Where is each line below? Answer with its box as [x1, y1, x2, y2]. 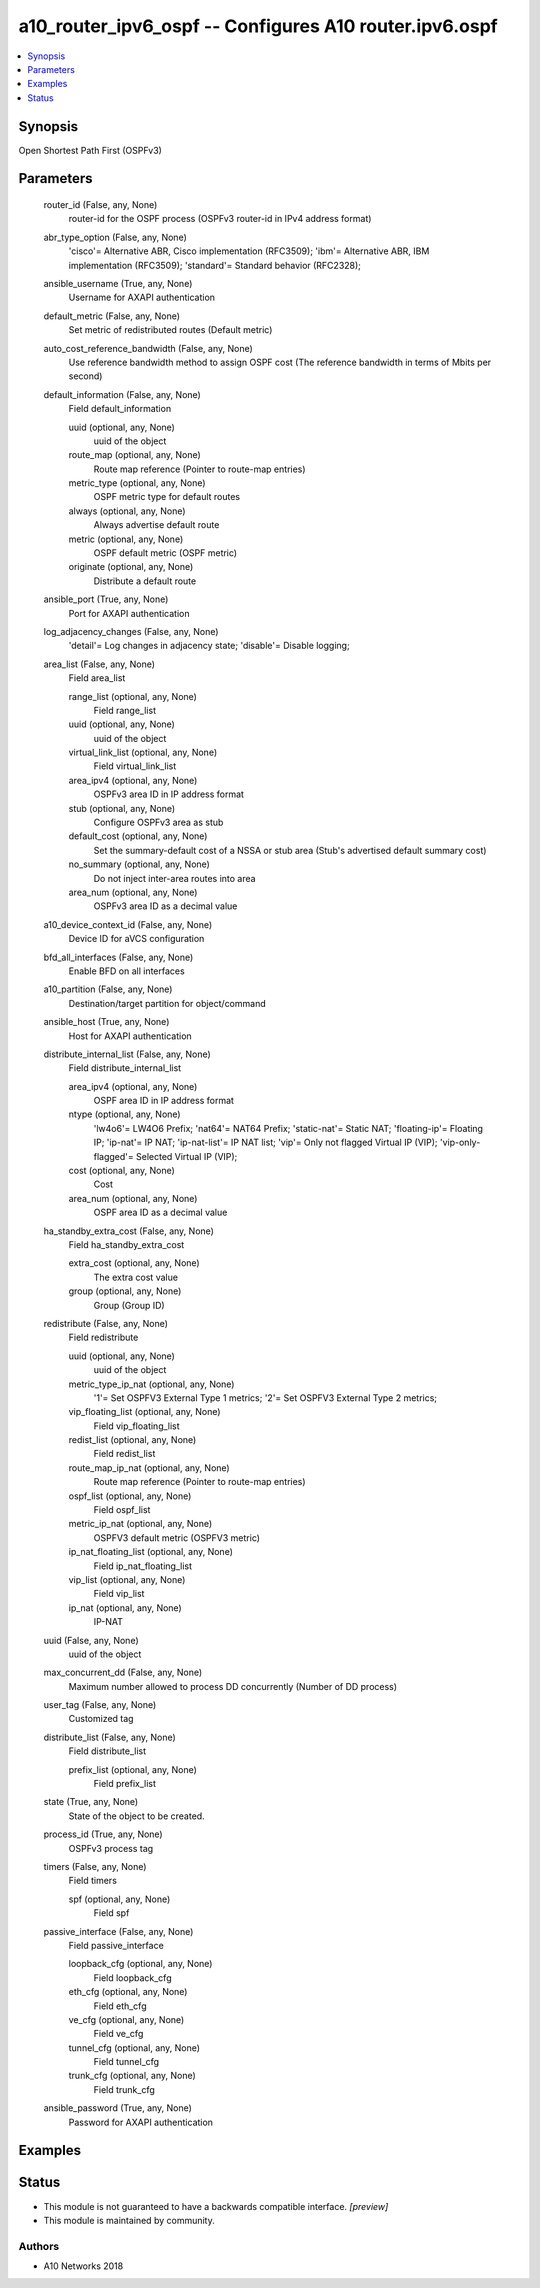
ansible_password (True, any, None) [43, 2102, 192, 2114]
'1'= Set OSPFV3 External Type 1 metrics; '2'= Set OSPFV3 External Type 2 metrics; [93, 1391, 438, 1404]
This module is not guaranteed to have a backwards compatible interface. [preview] [43, 2200, 389, 2212]
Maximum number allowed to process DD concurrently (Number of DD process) [68, 1680, 398, 1692]
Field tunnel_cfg [93, 2056, 160, 2068]
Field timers [68, 1875, 117, 1887]
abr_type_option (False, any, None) [43, 231, 187, 243]
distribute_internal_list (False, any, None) [43, 1048, 212, 1060]
